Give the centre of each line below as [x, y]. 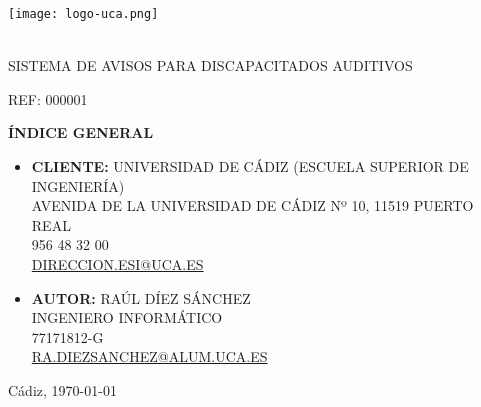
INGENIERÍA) [78, 185]
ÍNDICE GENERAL [81, 132]
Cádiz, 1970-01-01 [62, 389]
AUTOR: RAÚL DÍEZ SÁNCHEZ [141, 297]
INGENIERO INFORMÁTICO [127, 317]
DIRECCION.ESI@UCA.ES [117, 264]
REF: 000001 [48, 98]
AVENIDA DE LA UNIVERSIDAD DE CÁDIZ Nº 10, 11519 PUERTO [252, 205]
